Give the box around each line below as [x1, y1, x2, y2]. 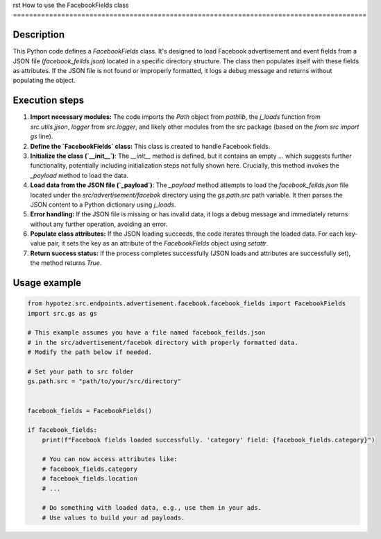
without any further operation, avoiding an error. [30, 220, 168, 228]
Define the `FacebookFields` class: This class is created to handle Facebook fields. [30, 142, 271, 150]
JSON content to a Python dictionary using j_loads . [30, 200, 176, 209]
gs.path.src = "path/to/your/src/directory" [27, 378, 182, 385]
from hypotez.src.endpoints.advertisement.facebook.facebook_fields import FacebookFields [27, 300, 346, 307]
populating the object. [12, 77, 76, 85]
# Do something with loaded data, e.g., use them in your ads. [42, 504, 262, 512]
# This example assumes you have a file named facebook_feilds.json [27, 329, 266, 337]
